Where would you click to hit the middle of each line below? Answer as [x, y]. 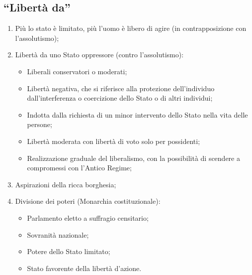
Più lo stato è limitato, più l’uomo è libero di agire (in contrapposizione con [131, 28]
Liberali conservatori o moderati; [77, 71]
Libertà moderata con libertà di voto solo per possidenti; [114, 141]
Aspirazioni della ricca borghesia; [66, 184]
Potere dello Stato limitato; [69, 251]
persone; [40, 124]
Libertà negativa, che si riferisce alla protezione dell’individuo [121, 88]
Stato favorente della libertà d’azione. [84, 268]
